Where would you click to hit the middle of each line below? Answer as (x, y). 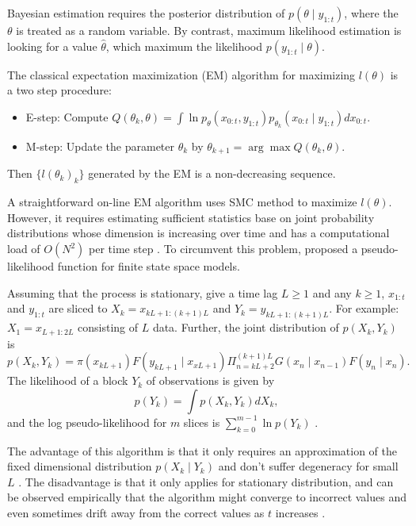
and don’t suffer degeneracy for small (308, 466)
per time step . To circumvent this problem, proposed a (223, 249)
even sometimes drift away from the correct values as (136, 512)
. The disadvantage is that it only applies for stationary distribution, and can (206, 481)
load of (24, 249)
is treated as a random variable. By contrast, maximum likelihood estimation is (209, 30)
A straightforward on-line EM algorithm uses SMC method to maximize (182, 202)
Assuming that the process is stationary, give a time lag (143, 292)
